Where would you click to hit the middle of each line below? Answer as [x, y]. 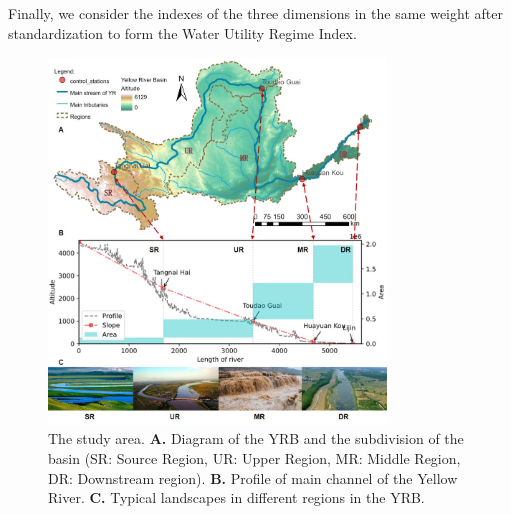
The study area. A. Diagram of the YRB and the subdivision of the [256, 438]
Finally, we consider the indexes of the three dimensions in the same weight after [255, 13]
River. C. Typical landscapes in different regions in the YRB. [236, 497]
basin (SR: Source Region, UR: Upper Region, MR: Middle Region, [254, 457]
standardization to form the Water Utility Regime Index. [182, 32]
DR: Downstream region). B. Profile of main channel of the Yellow [253, 477]
